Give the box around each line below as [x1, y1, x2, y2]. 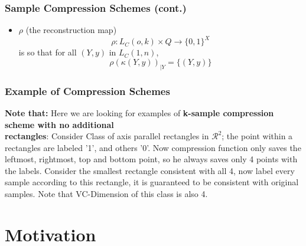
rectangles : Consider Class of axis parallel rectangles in [5, 130, 209, 142]
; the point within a [222, 130, 293, 142]
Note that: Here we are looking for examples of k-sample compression [5, 106, 274, 119]
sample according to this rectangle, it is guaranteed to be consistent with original [5, 176, 299, 188]
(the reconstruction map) [25, 24, 117, 36]
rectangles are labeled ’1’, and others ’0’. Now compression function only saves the [5, 141, 301, 153]
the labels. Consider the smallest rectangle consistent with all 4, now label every [5, 164, 295, 176]
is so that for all [18, 46, 77, 58]
